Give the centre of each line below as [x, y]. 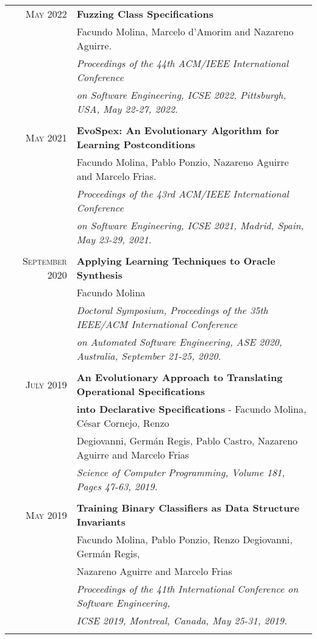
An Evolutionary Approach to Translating [180, 377]
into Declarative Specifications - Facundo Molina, [191, 409]
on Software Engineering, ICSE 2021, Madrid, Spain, [190, 225]
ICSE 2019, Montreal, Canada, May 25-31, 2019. [182, 620]
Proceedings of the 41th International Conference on [187, 589]
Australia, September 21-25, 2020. [149, 356]
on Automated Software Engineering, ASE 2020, [179, 342]
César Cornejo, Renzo [123, 423]
